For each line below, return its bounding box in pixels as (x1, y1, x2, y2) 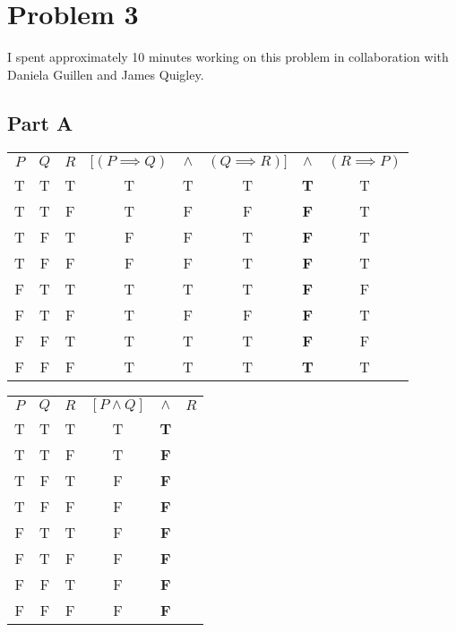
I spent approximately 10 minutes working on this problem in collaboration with (7, 47, 449, 66)
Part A (7, 108, 73, 136)
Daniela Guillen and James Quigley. (7, 64, 204, 83)
